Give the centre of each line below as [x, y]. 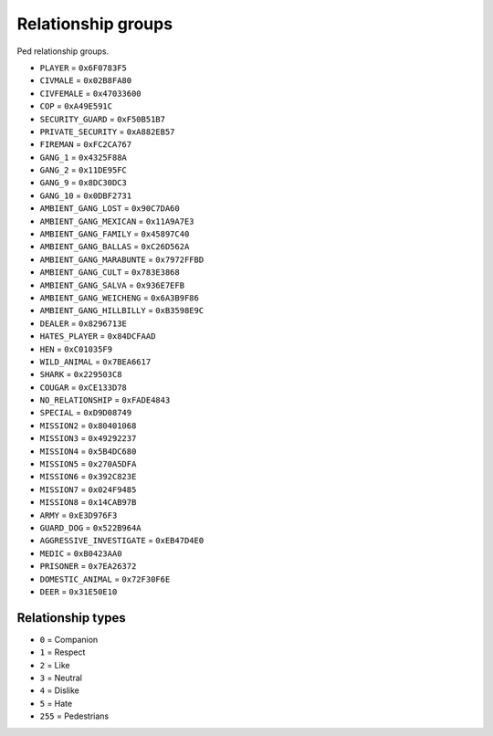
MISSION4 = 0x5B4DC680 [88, 451]
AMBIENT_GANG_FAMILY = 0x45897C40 [115, 234]
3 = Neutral [61, 678]
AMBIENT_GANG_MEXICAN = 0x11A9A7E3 [117, 221]
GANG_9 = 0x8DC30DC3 [84, 183]
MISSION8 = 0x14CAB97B [88, 502]
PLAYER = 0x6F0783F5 [84, 68]
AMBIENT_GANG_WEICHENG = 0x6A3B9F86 [120, 298]
